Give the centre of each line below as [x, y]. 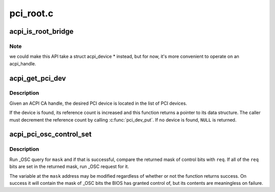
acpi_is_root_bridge [42, 31]
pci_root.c [31, 13]
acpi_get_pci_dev [38, 78]
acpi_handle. [23, 63]
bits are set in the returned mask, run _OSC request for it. [69, 166]
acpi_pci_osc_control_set [50, 135]
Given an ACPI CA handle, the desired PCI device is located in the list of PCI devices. [98, 103]
